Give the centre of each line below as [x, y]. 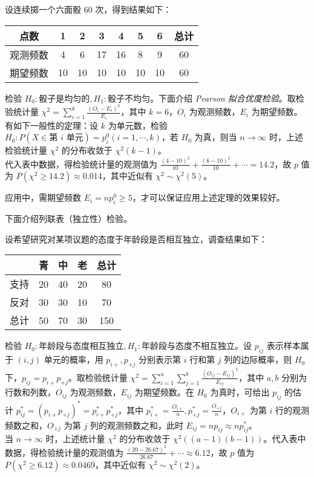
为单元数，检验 [138, 125]
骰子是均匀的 [64, 99]
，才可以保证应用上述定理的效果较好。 [208, 197]
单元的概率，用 [74, 359]
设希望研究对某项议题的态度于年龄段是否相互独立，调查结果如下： [136, 238]
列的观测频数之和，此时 [136, 425]
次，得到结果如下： [133, 9]
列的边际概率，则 [258, 359]
